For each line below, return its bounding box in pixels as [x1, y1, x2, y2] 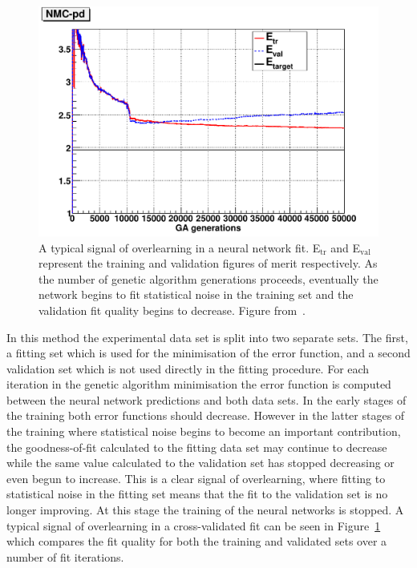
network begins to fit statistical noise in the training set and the [38, 286, 354, 303]
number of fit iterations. [6, 548, 124, 565]
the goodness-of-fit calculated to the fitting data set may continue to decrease [6, 438, 387, 455]
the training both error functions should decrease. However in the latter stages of [6, 407, 405, 424]
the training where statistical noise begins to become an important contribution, [6, 423, 401, 440]
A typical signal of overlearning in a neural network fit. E [38, 239, 321, 256]
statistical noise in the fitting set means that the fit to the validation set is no [6, 485, 388, 502]
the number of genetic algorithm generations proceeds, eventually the [38, 270, 379, 287]
